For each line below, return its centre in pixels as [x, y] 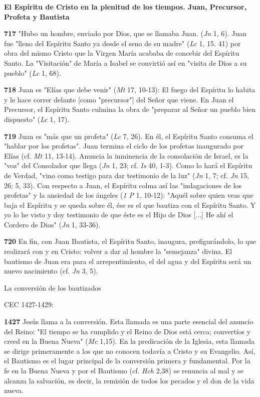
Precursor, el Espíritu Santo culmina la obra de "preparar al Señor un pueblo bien [130, 109]
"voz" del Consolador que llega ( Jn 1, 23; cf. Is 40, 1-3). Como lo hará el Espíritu [128, 165]
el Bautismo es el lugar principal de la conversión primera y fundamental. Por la [127, 361]
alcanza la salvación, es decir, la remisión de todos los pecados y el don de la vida [129, 380]
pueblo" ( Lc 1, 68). [33, 73]
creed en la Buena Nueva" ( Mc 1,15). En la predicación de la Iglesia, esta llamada [129, 341]
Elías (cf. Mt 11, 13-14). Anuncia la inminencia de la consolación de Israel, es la [126, 155]
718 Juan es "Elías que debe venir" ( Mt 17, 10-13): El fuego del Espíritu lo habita [130, 90]
